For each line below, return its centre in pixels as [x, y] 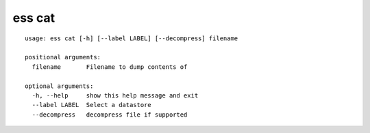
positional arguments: [63, 57]
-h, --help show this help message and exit [115, 95]
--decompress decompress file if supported [110, 115]
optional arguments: [59, 86]
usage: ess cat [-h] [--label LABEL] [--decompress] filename [132, 38]
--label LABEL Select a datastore [92, 105]
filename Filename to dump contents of [110, 67]
